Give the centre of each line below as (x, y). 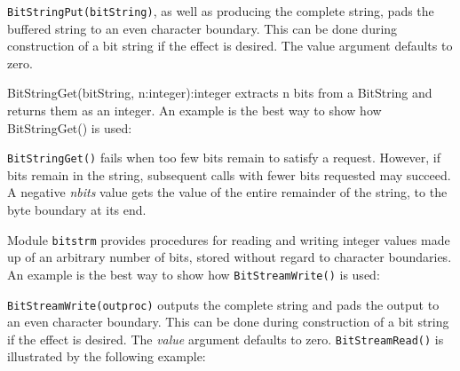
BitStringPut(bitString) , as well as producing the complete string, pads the (221, 11)
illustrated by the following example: (107, 356)
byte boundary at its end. (77, 210)
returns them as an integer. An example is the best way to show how (194, 111)
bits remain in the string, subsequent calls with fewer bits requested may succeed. (229, 174)
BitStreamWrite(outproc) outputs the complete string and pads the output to (223, 304)
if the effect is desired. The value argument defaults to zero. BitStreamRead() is (226, 339)
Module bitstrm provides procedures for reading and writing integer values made (229, 239)
